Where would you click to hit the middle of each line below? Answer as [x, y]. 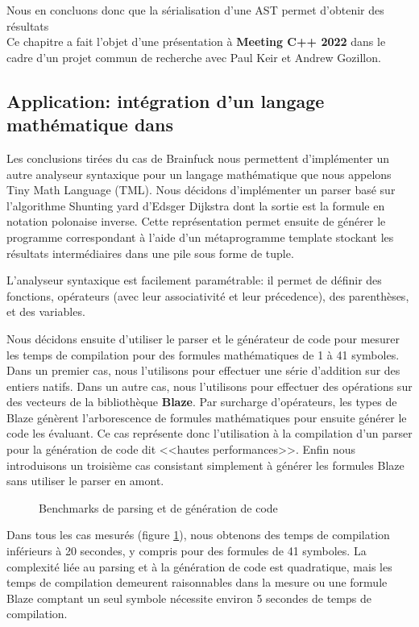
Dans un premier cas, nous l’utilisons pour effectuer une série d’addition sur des [203, 370]
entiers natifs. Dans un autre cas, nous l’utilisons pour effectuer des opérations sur [209, 386]
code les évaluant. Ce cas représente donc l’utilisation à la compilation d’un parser [209, 433]
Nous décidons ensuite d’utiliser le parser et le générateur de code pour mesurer [203, 338]
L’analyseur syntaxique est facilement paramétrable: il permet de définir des [194, 280]
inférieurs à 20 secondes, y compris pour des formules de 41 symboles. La [187, 551]
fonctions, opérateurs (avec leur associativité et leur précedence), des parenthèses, [208, 295]
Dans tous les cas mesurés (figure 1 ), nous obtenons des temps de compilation [198, 535]
